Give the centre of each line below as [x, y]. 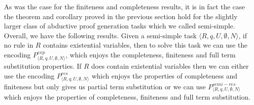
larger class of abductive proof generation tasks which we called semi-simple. [120, 26]
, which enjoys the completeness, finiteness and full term [151, 54]
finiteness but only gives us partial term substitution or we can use [105, 86]
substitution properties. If [43, 66]
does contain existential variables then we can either [170, 66]
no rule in [19, 45]
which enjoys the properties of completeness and [164, 75]
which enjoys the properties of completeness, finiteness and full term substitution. [127, 97]
